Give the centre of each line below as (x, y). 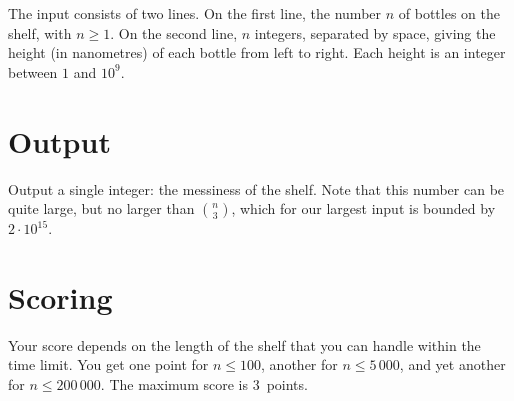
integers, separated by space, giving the (375, 32)
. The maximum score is (174, 384)
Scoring (60, 296)
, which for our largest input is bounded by (363, 208)
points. (287, 384)
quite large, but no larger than (101, 208)
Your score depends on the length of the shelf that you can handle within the (244, 344)
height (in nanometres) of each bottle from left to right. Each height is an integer (257, 52)
